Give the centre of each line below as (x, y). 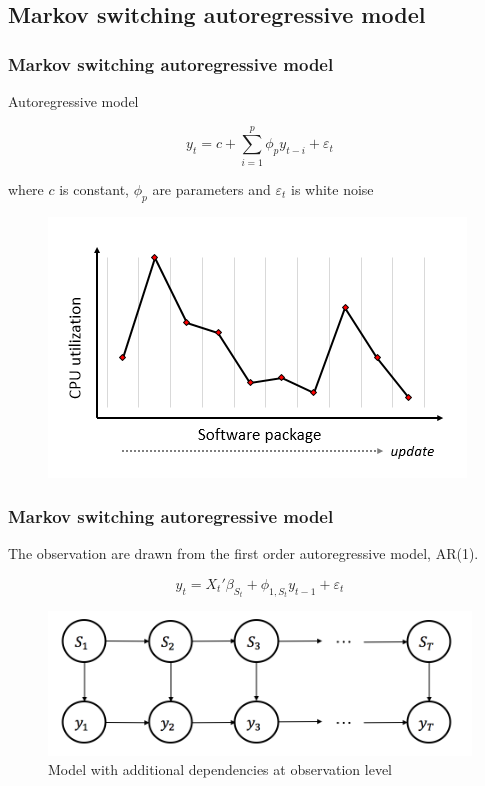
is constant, (94, 188)
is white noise (332, 188)
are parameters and (211, 188)
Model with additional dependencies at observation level (220, 769)
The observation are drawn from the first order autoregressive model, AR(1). (243, 553)
